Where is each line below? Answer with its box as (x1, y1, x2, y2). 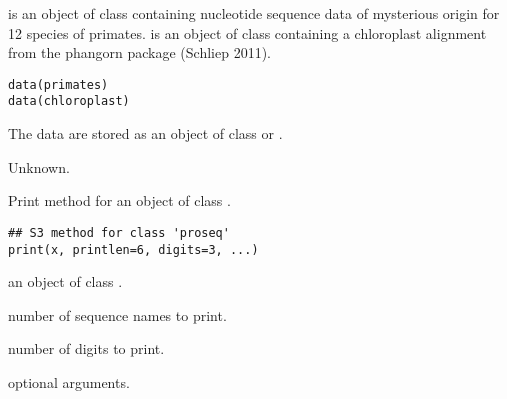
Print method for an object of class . (8, 190, 231, 211)
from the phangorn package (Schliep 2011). (8, 42, 271, 63)
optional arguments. (8, 371, 130, 392)
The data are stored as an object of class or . (8, 123, 283, 144)
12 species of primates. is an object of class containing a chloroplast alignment (8, 22, 487, 43)
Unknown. (8, 156, 70, 177)
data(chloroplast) (8, 94, 130, 109)
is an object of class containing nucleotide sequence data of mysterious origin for (8, 3, 500, 23)
